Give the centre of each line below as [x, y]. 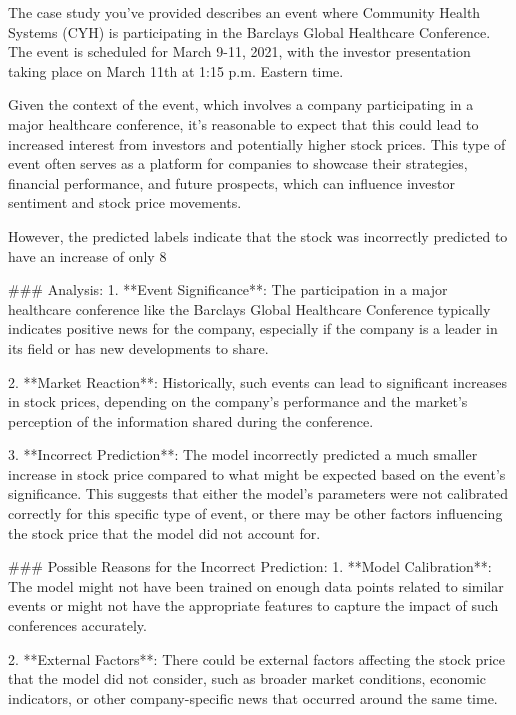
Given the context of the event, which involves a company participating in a [241, 104]
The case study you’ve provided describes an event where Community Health [244, 12]
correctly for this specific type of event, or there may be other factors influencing [255, 513]
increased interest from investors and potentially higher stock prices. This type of [257, 143]
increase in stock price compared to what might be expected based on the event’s [257, 473]
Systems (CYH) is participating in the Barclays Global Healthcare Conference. [249, 31]
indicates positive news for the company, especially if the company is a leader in [253, 328]
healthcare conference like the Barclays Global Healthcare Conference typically [249, 308]
